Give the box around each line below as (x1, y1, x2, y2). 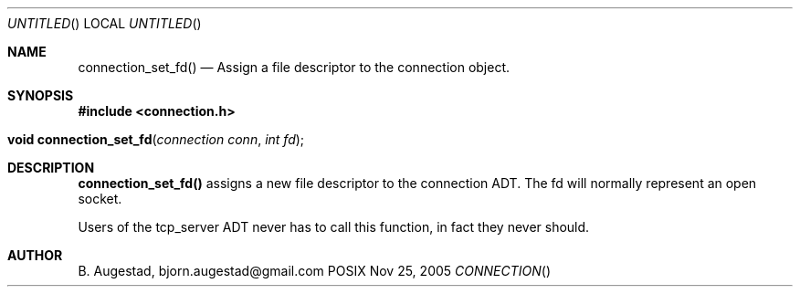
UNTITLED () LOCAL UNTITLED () (7, 16, 202, 31)
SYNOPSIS (7, 88, 74, 103)
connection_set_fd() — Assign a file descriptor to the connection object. (78, 59, 511, 75)
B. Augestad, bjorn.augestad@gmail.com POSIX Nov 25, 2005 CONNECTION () (78, 263, 551, 278)
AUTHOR (7, 247, 63, 263)
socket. (78, 191, 122, 206)
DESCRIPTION (7, 160, 95, 175)
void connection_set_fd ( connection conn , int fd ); (7, 131, 305, 147)
